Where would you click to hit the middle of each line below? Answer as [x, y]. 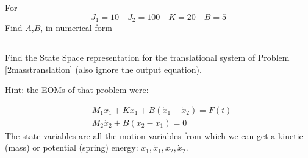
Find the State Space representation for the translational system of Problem [147, 57]
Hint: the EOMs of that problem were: [77, 90]
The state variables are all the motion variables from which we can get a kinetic [154, 135]
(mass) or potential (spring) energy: [72, 147]
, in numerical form [76, 27]
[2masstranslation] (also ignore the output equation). [103, 69]
